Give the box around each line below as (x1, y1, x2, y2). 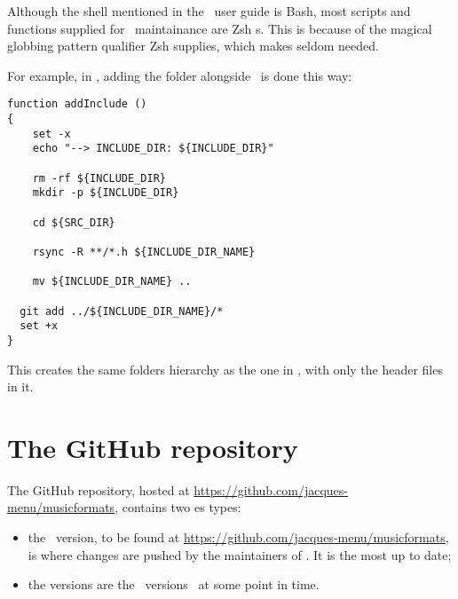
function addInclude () (7, 98, 147, 111)
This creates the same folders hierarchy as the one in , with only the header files (7, 359, 443, 378)
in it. (7, 377, 34, 396)
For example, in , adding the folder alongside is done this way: (7, 66, 352, 84)
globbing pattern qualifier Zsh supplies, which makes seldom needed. (7, 36, 379, 55)
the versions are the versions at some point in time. (28, 575, 320, 594)
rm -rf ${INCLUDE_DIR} (32, 171, 166, 185)
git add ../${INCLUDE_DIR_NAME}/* (20, 304, 224, 318)
